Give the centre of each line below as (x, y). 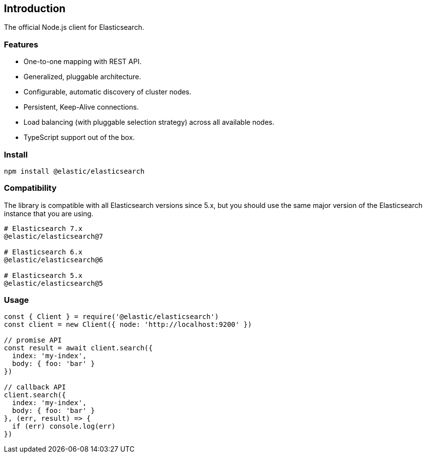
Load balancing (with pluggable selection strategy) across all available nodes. (149, 122)
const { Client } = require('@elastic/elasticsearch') (112, 317)
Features (21, 44)
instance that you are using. (49, 213)
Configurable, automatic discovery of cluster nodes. (108, 92)
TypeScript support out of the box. (79, 137)
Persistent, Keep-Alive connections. (81, 107)
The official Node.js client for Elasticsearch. (74, 27)
